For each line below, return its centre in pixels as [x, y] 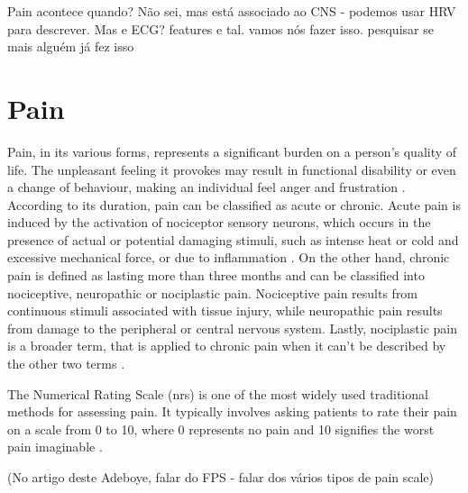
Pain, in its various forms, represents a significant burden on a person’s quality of [232, 151]
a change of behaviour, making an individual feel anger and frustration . [206, 187]
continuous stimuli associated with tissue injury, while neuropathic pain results [225, 310]
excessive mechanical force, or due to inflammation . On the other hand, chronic [229, 257]
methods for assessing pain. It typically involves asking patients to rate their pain [232, 411]
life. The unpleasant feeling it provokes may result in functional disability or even [232, 169]
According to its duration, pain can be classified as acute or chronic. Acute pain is [234, 204]
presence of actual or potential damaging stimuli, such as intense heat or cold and [233, 239]
